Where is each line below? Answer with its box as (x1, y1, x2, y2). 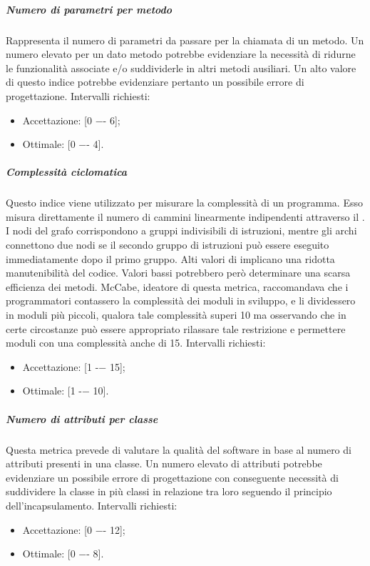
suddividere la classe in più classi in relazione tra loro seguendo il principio (6, 484, 332, 499)
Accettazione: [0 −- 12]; (22, 522, 125, 537)
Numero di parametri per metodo (6, 1, 173, 16)
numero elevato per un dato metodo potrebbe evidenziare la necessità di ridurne (6, 46, 356, 61)
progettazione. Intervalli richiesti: (6, 88, 150, 103)
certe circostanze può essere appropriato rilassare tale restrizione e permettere (6, 321, 346, 336)
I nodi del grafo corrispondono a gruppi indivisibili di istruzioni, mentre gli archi (6, 223, 357, 238)
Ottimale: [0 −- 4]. (22, 136, 104, 152)
